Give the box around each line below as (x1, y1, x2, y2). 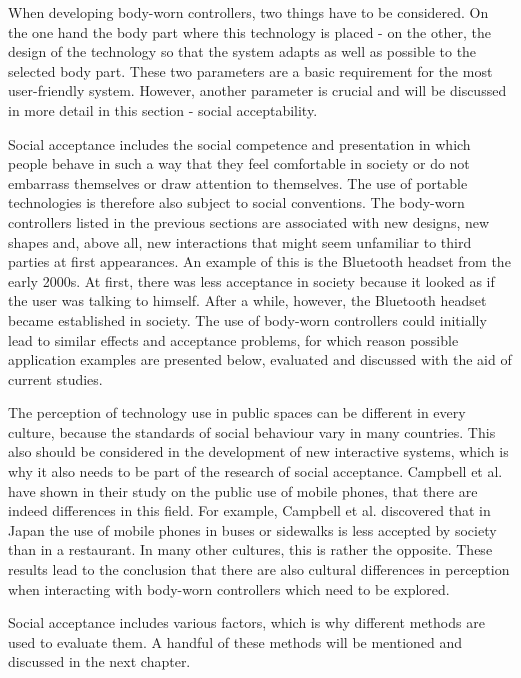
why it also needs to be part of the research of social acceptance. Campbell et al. (8, 461, 503, 482)
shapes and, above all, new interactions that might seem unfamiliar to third (8, 231, 472, 252)
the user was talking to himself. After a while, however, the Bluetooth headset (8, 290, 487, 311)
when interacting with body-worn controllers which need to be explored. (8, 578, 450, 599)
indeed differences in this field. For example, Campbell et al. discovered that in (8, 500, 491, 521)
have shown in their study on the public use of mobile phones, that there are (8, 480, 478, 501)
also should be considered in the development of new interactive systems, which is (8, 441, 509, 462)
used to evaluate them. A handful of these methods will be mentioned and (8, 631, 463, 652)
